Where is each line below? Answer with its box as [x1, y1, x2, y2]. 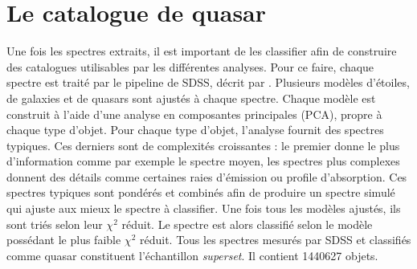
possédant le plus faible [6, 231, 121, 248]
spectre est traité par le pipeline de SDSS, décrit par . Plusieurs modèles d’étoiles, [6, 74, 410, 91]
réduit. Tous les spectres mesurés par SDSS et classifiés [139, 231, 411, 248]
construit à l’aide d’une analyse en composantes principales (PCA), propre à [6, 105, 382, 122]
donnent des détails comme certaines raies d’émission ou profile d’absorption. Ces [6, 168, 407, 185]
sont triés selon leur [6, 215, 103, 232]
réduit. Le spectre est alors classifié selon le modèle [121, 215, 373, 232]
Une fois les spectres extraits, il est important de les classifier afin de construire [6, 43, 397, 59]
